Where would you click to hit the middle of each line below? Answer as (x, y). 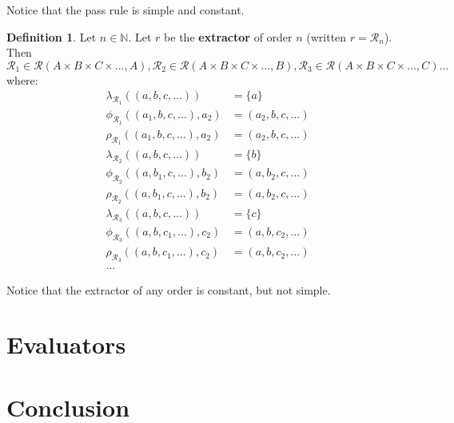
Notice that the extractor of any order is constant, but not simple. (169, 289)
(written (327, 36)
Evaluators (66, 344)
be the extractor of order (228, 36)
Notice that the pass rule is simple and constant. (125, 10)
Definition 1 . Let (52, 36)
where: (22, 79)
